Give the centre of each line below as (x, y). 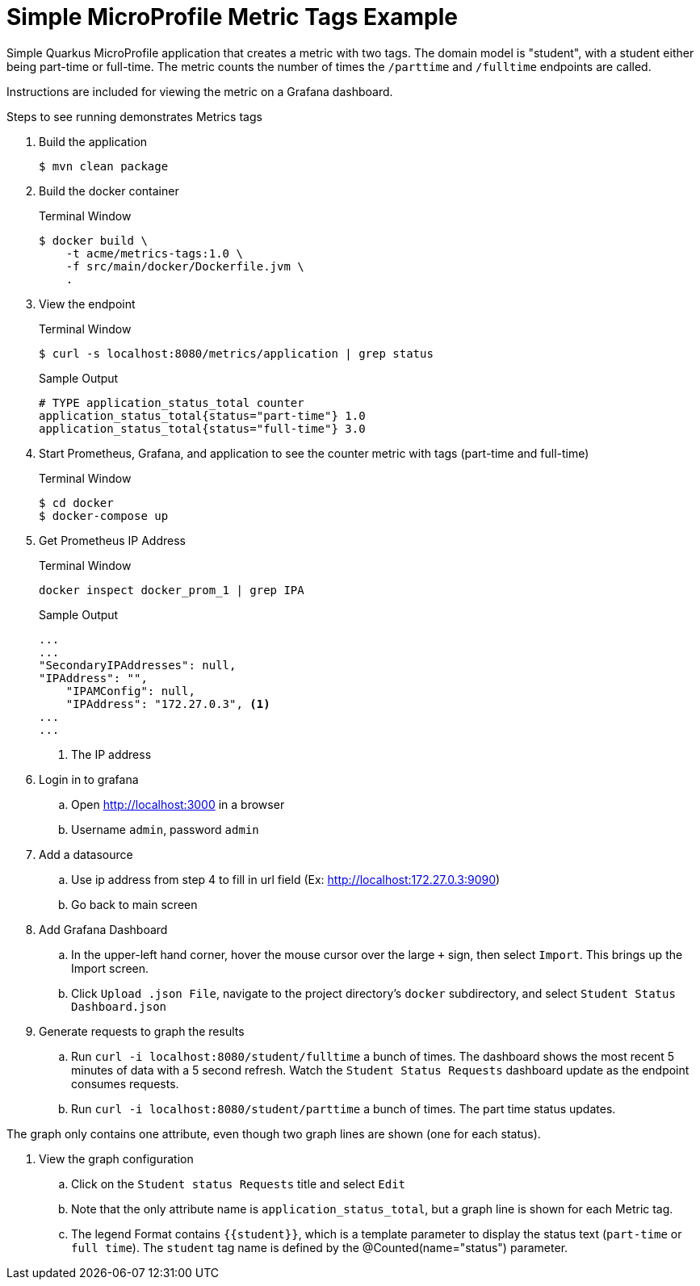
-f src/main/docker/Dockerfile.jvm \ (185, 266)
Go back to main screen (134, 904)
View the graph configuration (116, 1158)
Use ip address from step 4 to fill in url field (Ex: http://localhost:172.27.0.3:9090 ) (286, 879)
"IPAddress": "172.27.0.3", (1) (168, 704)
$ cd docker (76, 503)
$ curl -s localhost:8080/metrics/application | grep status (236, 353)
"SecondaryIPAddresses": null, (138, 665)
